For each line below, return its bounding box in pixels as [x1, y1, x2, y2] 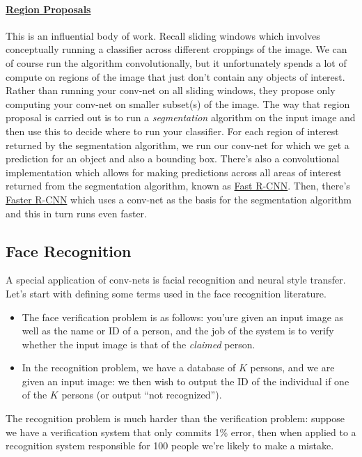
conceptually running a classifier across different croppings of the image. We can [6, 42, 347, 56]
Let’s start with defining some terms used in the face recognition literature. [6, 286, 326, 300]
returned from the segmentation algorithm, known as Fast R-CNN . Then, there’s [6, 178, 350, 193]
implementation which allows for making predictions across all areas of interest [6, 164, 342, 179]
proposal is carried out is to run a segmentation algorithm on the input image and [6, 110, 356, 125]
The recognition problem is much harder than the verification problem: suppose [6, 411, 345, 426]
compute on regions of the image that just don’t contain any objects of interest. [6, 69, 345, 84]
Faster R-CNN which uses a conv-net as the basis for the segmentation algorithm [6, 192, 352, 206]
